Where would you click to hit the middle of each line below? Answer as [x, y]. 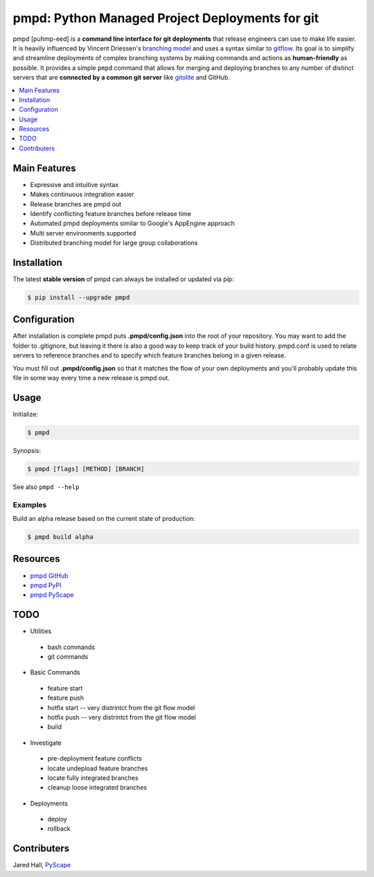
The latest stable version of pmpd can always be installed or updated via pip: [124, 279]
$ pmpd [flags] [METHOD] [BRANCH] [86, 469]
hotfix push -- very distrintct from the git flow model [122, 717]
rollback [59, 829]
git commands [68, 656]
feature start [65, 688]
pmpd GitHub [49, 576]
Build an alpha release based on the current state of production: [104, 519]
